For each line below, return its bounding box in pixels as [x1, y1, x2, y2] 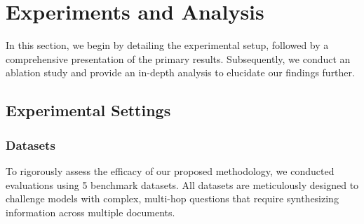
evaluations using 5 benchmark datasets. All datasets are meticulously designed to [6, 177, 359, 192]
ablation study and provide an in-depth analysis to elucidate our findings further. [6, 65, 355, 80]
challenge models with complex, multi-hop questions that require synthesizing [6, 191, 339, 206]
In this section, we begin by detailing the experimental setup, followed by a [6, 38, 329, 52]
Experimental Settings [6, 99, 171, 121]
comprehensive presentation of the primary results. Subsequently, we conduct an [6, 51, 351, 66]
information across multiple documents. [6, 204, 175, 219]
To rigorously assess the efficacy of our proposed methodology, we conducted [6, 163, 335, 178]
